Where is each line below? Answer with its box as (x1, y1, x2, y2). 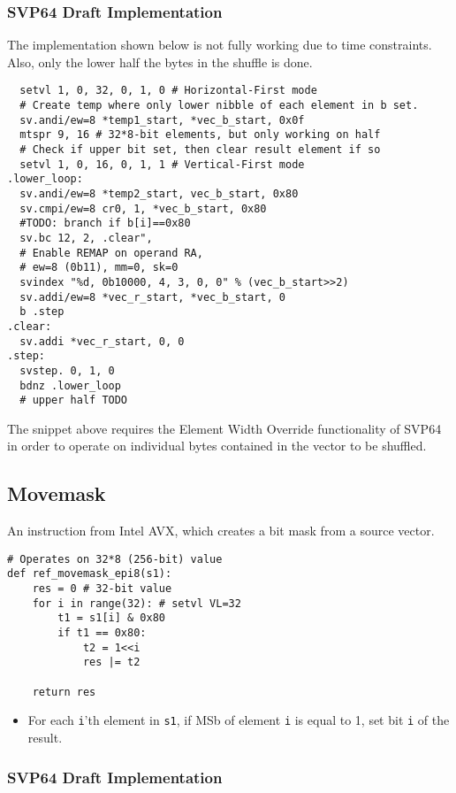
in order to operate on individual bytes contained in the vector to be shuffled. (7, 436, 427, 455)
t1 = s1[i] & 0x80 (57, 612, 165, 625)
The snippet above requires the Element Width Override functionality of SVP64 (7, 419, 442, 437)
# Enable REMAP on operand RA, (19, 246, 203, 259)
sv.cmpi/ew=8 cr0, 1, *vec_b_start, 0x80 (19, 202, 267, 215)
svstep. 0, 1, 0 (19, 364, 115, 377)
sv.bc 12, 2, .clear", (19, 231, 153, 244)
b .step (19, 305, 65, 319)
